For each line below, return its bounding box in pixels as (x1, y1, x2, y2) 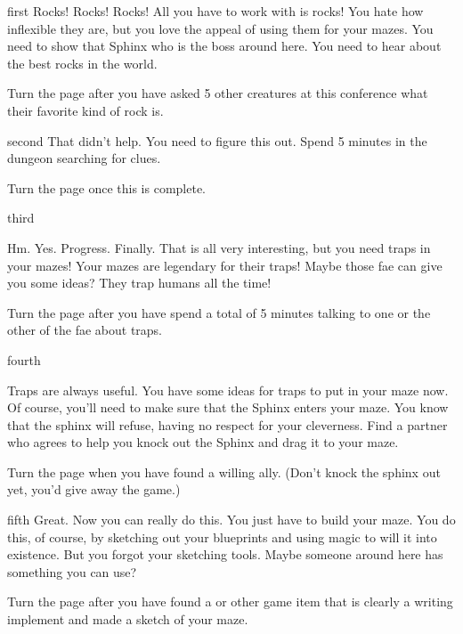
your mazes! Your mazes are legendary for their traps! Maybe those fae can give (7, 256, 443, 274)
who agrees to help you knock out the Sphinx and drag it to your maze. (7, 433, 399, 451)
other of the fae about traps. (7, 321, 163, 339)
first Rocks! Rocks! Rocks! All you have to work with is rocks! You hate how (7, 2, 424, 20)
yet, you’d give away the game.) (7, 480, 181, 499)
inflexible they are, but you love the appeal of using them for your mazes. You (7, 19, 434, 37)
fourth (7, 350, 41, 369)
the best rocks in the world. (7, 53, 158, 72)
